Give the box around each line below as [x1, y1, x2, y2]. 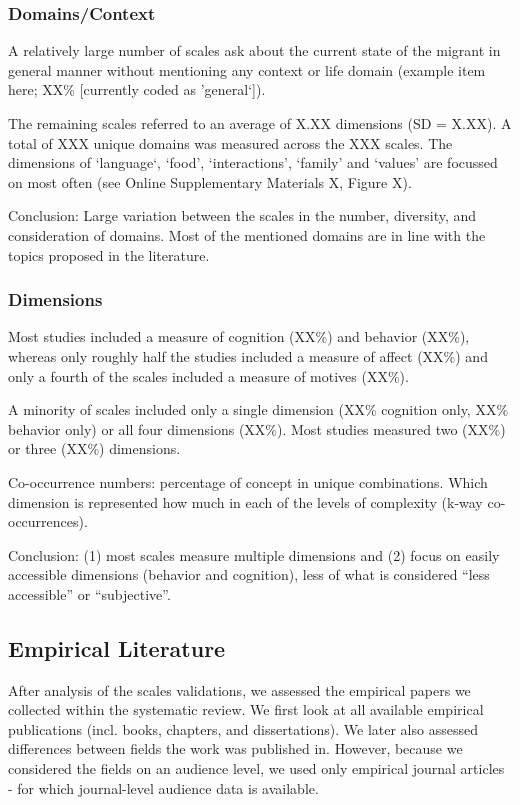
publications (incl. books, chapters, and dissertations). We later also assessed [8, 718, 478, 739]
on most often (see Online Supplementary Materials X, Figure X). [8, 171, 412, 192]
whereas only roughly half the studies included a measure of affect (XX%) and [8, 345, 488, 366]
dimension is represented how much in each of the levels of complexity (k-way [8, 491, 483, 512]
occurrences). [8, 511, 88, 532]
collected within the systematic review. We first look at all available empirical [8, 699, 484, 720]
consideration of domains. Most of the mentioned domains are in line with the [8, 224, 486, 245]
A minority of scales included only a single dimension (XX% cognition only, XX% [8, 399, 509, 420]
